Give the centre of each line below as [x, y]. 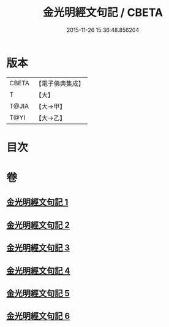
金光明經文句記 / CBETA [103, 13]
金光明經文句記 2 [38, 225]
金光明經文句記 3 [38, 248]
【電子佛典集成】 [60, 83]
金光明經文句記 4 [38, 271]
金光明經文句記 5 [38, 294]
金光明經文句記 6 [38, 316]
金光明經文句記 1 [37, 202]
